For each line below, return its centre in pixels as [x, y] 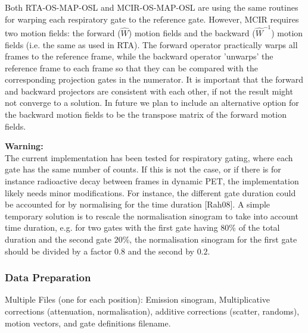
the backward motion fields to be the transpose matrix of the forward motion [146, 114]
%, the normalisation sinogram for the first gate [210, 239]
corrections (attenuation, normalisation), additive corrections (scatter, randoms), [152, 311]
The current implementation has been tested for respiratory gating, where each [149, 157]
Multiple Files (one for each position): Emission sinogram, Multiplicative [138, 299]
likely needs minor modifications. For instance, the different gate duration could [150, 192]
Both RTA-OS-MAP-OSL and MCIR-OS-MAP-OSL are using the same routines [152, 7]
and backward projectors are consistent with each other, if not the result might [149, 91]
